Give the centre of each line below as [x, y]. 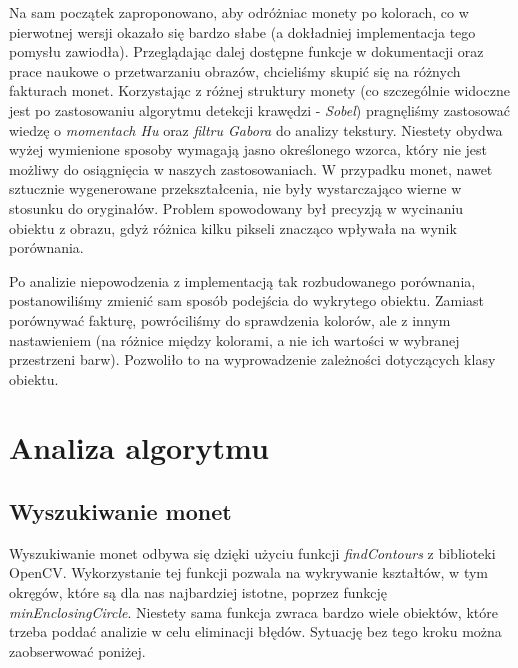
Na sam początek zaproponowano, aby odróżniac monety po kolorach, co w [239, 12]
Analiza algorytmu [139, 447]
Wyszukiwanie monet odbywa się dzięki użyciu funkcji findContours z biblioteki [252, 552]
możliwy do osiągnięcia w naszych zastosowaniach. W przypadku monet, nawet [251, 168]
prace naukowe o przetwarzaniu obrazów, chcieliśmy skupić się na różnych [235, 70]
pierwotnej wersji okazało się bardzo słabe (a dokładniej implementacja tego [242, 31]
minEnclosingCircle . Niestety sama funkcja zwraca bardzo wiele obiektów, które [253, 611]
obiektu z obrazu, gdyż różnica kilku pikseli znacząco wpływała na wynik [233, 227]
